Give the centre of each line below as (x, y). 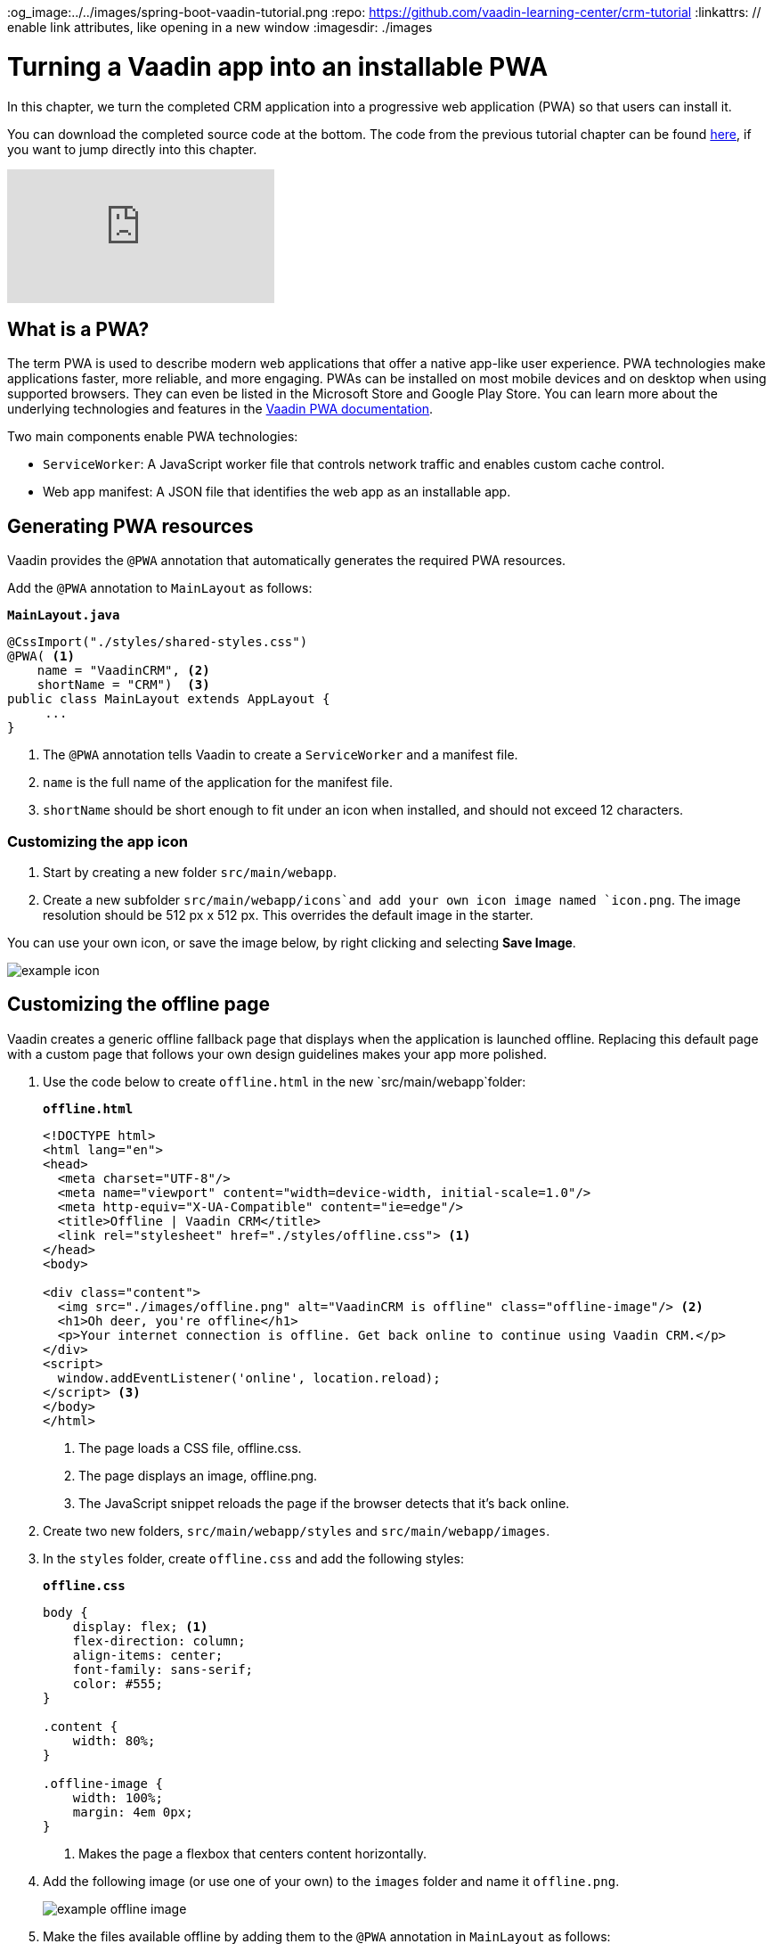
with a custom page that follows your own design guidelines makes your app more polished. (277, 1054)
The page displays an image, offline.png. (198, 1475)
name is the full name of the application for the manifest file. (218, 783)
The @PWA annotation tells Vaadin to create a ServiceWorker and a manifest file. (281, 755)
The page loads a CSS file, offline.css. (190, 1448)
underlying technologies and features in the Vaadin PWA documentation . (220, 409)
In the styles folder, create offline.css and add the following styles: (253, 1558)
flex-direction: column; (159, 1641)
